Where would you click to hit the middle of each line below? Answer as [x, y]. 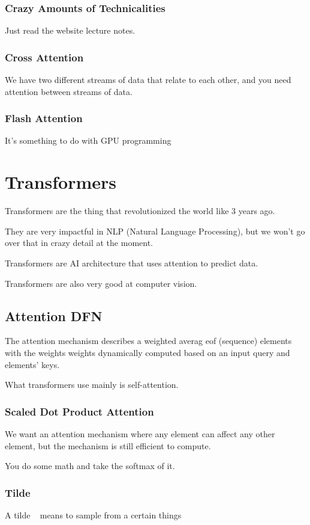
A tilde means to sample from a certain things [93, 514]
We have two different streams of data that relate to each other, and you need [148, 80]
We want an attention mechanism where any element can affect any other [140, 433]
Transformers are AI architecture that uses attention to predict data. [132, 262]
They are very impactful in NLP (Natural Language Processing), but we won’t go [155, 231]
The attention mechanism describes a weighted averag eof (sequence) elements [148, 341]
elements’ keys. [32, 364]
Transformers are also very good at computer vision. [101, 283]
